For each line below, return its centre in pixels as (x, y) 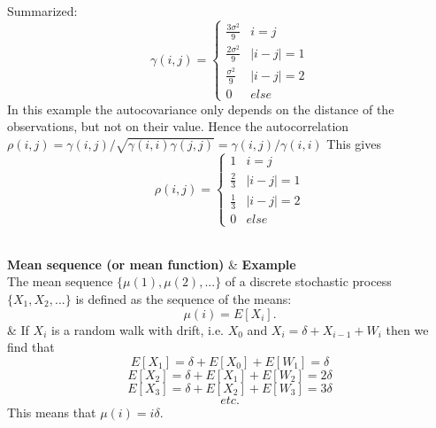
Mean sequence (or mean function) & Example (152, 264)
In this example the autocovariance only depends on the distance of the (201, 109)
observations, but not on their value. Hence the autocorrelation (178, 126)
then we (407, 329)
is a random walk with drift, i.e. (137, 329)
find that (31, 347)
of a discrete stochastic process (308, 281)
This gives (354, 144)
